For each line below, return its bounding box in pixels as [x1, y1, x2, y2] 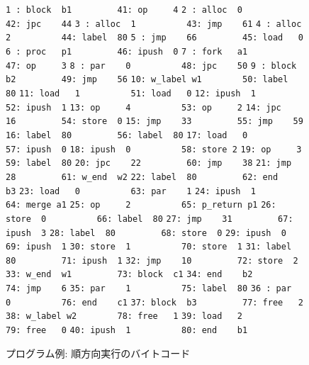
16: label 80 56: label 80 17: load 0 [6, 130, 248, 140]
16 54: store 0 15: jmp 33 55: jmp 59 [6, 116, 303, 127]
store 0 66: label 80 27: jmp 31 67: [6, 213, 293, 224]
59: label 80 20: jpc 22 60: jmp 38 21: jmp [6, 158, 292, 169]
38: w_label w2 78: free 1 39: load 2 [6, 311, 242, 322]
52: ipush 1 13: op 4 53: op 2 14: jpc [6, 102, 281, 113]
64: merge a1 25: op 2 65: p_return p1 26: [6, 200, 276, 210]
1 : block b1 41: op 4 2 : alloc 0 [6, 5, 242, 15]
